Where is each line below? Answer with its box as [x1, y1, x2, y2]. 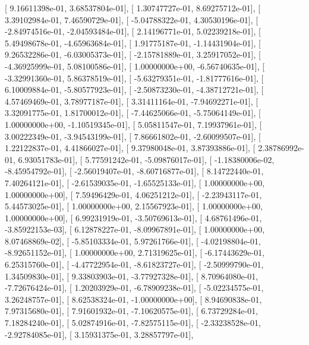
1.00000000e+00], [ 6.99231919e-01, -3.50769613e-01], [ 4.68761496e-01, [5, 211, 262, 224]
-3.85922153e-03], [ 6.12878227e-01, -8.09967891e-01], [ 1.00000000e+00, [5, 223, 265, 236]
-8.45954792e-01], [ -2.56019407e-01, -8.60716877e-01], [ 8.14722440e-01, [5, 165, 264, 177]
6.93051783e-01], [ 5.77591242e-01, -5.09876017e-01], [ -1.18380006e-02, [18, 153, 275, 165]
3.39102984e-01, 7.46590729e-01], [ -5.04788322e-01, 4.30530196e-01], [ [5, 13, 258, 26]
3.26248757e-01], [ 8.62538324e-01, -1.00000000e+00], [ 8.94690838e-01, [5, 293, 262, 305]
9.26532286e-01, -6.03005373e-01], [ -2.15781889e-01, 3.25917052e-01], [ [5, 48, 261, 61]
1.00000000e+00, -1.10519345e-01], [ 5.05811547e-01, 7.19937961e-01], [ [5, 118, 262, 130]
